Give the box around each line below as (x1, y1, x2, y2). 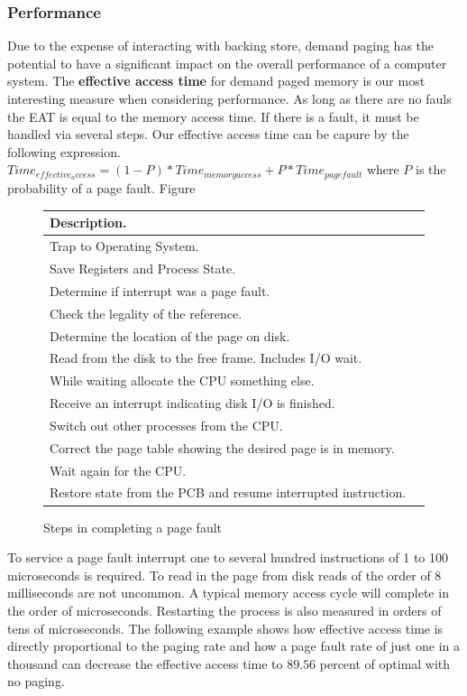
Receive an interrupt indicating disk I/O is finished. (50, 394, 335, 413)
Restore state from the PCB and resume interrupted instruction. (50, 483, 407, 502)
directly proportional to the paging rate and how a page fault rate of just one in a (7, 636, 460, 655)
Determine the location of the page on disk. (50, 326, 290, 345)
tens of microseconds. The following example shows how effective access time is (7, 618, 444, 637)
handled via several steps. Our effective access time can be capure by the (7, 125, 409, 144)
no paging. (7, 672, 65, 691)
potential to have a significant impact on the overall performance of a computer (7, 53, 447, 72)
